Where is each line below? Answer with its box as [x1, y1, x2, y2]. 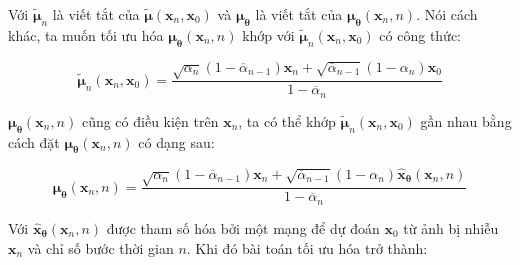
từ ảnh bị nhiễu [403, 217, 499, 238]
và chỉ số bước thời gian [27, 237, 174, 258]
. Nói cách [416, 4, 478, 24]
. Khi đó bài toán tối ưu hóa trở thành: [186, 237, 428, 258]
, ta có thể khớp [238, 110, 336, 131]
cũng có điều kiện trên [81, 110, 219, 131]
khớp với [242, 24, 295, 45]
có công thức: [379, 24, 462, 45]
